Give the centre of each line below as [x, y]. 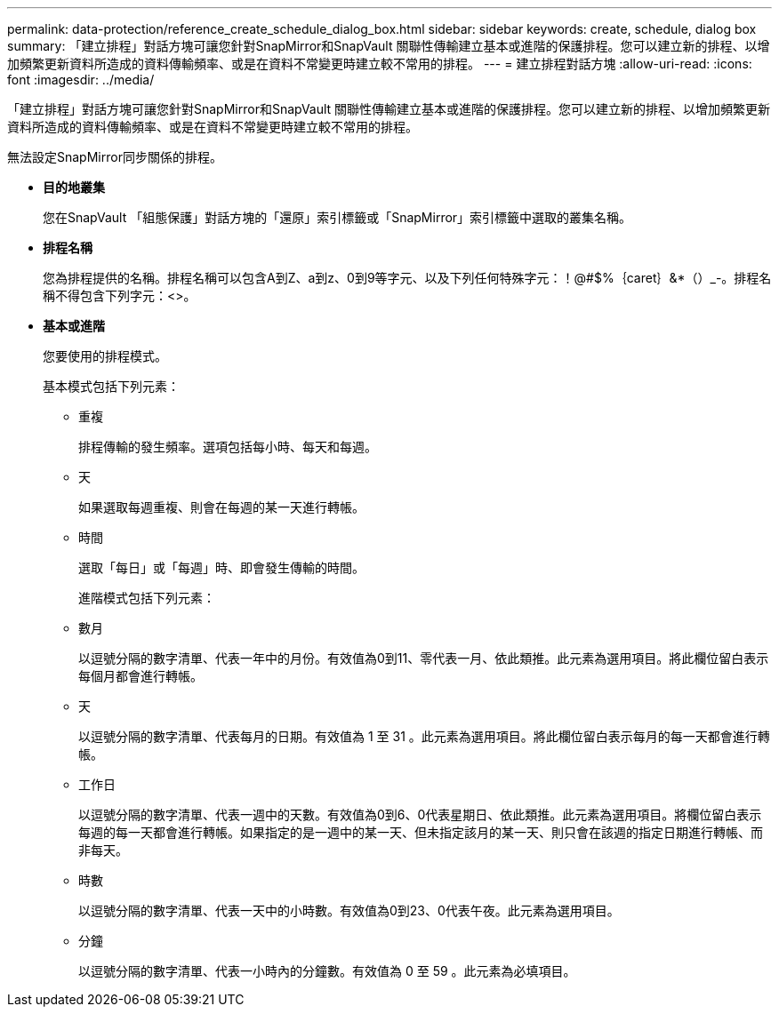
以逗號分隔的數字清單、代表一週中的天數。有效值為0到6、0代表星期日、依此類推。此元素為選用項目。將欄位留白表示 [420, 814]
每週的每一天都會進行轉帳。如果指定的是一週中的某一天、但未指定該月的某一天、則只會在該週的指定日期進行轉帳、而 [421, 832]
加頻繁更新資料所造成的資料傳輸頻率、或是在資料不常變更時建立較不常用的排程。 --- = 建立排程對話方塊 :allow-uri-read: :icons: [380, 64]
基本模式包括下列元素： [111, 386]
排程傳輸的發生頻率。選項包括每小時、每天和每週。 [228, 447]
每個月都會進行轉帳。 [141, 676]
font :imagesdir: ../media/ [81, 80]
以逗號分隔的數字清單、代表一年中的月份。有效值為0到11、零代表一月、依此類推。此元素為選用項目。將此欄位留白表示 [424, 658]
